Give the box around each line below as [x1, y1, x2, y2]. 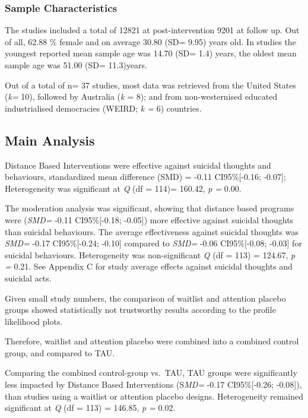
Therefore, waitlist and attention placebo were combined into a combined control [5, 335, 299, 347]
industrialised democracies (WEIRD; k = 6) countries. [5, 102, 202, 114]
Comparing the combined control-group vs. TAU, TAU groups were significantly [5, 366, 297, 379]
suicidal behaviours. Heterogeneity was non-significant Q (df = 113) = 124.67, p [5, 248, 296, 261]
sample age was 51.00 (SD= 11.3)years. [5, 59, 147, 71]
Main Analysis [5, 131, 95, 149]
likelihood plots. [5, 315, 63, 327]
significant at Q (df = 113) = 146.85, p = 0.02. [5, 401, 176, 414]
